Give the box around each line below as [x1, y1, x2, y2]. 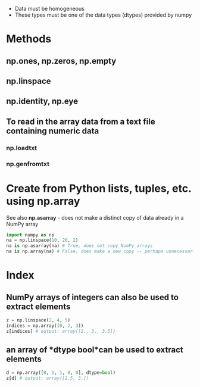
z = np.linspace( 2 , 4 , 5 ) [6, 317, 70, 323]
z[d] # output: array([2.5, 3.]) [6, 375, 89, 382]
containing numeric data [6, 126, 99, 136]
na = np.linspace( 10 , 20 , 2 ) [6, 238, 79, 244]
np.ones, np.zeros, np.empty [6, 56, 117, 66]
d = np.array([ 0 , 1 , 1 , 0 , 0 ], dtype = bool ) [6, 370, 116, 376]
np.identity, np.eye [6, 96, 79, 107]
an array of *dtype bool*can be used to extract [6, 345, 183, 355]
